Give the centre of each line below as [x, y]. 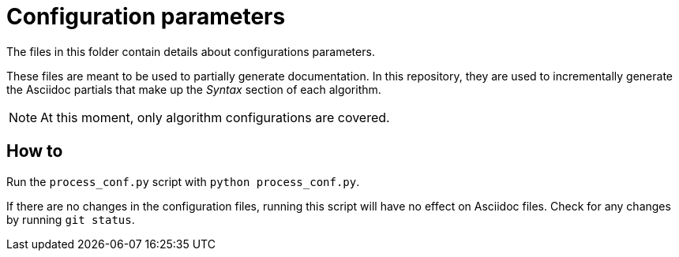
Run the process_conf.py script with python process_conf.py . [183, 181]
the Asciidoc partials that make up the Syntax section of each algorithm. [194, 89]
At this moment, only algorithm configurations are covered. [215, 117]
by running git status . [71, 219]
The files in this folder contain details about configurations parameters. [191, 51]
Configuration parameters [146, 17]
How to [35, 151]
